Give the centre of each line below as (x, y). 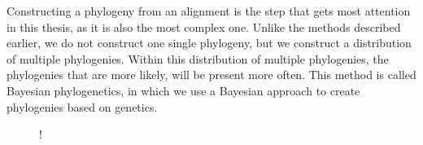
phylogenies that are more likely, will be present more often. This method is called (211, 75)
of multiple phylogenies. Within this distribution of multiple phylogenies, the (198, 58)
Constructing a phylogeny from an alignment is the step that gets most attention (209, 11)
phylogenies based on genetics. (82, 106)
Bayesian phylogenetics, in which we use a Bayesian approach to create (183, 90)
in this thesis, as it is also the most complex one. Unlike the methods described (204, 26)
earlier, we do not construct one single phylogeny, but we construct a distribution (209, 43)
